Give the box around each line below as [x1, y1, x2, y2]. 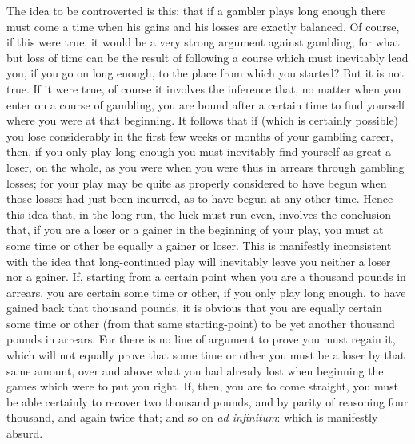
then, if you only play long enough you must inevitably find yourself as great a [6, 143, 392, 160]
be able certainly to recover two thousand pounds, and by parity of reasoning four [6, 393, 409, 410]
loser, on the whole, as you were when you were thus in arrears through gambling [6, 158, 405, 175]
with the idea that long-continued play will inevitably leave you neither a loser [6, 252, 391, 269]
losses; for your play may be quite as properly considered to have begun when [6, 174, 387, 191]
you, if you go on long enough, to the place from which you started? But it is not [6, 65, 405, 81]
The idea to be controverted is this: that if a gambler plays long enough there [6, 2, 386, 18]
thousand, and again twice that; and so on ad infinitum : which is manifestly [6, 409, 378, 426]
